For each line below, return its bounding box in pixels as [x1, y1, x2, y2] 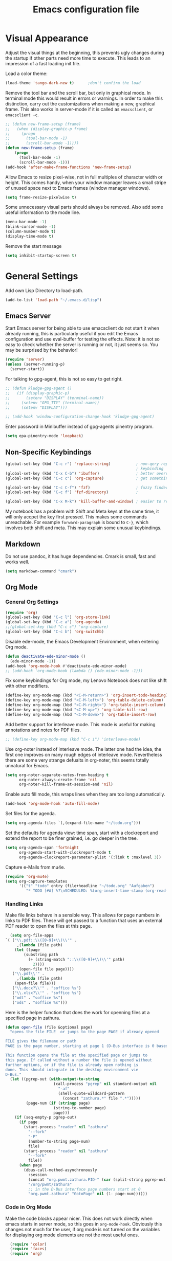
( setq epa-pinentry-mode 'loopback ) [5, 434, 83, 439]
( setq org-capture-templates [5, 878, 68, 884]
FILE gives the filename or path [5, 1039, 77, 1044]
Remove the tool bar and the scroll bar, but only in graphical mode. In [5, 89, 151, 96]
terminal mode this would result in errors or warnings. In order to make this [5, 95, 163, 101]
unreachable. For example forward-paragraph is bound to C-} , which [5, 519, 149, 526]
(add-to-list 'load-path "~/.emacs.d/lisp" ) [5, 297, 102, 302]
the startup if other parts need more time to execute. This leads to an [5, 55, 151, 61]
